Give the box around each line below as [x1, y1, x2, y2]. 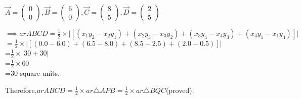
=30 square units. [5, 68, 60, 78]
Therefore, [5, 84, 37, 95]
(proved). [165, 84, 194, 95]
